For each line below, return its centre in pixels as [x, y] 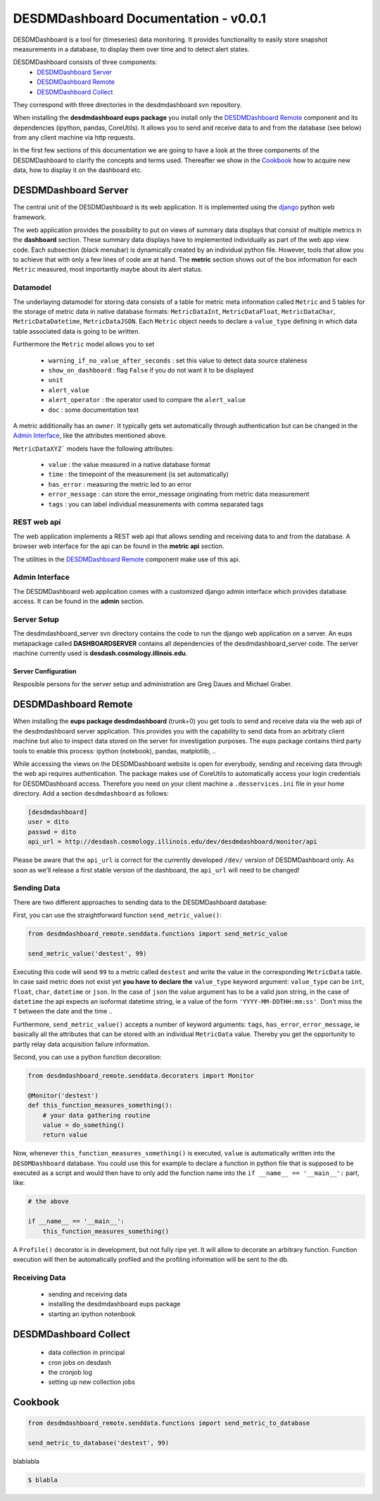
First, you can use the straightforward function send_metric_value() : [117, 915]
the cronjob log [70, 1372]
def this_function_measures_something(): [100, 1105]
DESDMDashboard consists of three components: [85, 62]
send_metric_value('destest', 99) [87, 953]
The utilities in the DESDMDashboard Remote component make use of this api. [127, 559]
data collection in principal [87, 1353]
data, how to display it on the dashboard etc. [78, 170]
